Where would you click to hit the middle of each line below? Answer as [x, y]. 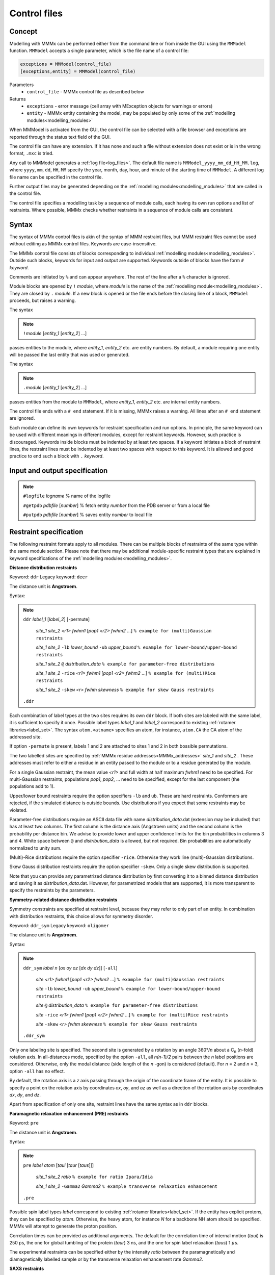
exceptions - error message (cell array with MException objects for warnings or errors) [120, 106]
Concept [23, 31]
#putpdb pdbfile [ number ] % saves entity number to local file [88, 515]
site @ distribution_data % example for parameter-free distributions [117, 1005]
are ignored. [22, 418]
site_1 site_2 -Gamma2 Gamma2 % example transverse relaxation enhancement [127, 1186]
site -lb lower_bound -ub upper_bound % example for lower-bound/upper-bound [128, 989]
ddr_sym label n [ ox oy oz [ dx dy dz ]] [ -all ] [70, 968]
